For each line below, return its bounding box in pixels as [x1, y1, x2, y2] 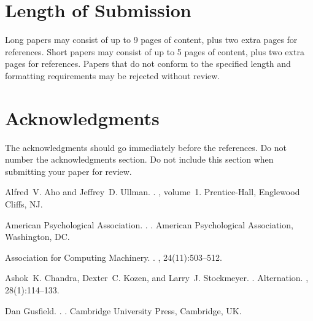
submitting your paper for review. [5, 164, 132, 177]
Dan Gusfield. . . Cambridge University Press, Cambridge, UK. [5, 304, 242, 317]
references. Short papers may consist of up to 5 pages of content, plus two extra [5, 45, 304, 58]
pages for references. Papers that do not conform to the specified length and [5, 57, 291, 70]
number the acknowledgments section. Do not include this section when [5, 153, 274, 166]
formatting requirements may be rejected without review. [5, 69, 220, 82]
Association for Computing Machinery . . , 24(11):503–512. [5, 250, 222, 263]
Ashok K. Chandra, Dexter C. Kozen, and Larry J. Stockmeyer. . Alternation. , [5, 271, 309, 284]
